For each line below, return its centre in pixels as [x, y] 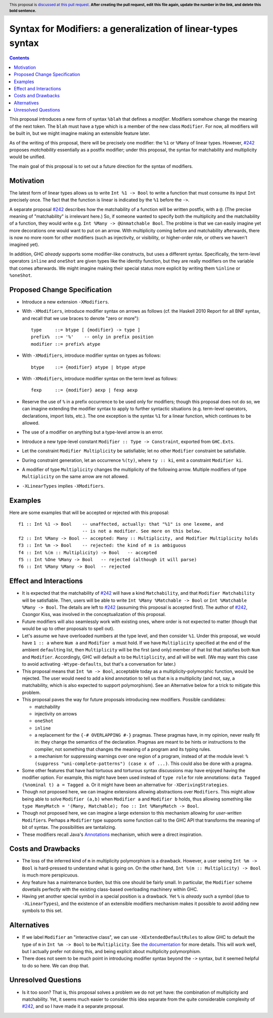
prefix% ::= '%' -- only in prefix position [92, 337]
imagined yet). [24, 245]
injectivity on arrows [56, 714]
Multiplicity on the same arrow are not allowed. [75, 477]
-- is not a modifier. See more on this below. [142, 531]
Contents [19, 58]
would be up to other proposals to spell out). [68, 629]
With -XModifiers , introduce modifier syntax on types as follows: [92, 355]
